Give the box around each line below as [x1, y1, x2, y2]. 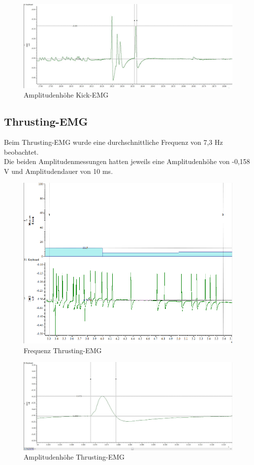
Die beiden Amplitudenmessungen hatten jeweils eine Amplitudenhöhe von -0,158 [4, 156, 250, 166]
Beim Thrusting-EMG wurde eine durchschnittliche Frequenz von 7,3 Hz [4, 136, 223, 147]
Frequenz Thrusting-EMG [24, 345, 102, 355]
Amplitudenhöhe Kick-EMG [24, 90, 109, 100]
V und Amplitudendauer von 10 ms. [4, 166, 113, 176]
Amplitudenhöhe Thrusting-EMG [24, 452, 125, 462]
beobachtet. [4, 146, 39, 157]
